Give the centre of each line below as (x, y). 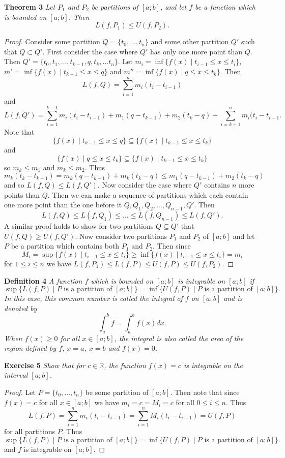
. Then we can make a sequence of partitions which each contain (148, 194)
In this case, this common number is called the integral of (93, 298)
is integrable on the (213, 365)
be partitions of (115, 7)
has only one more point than (196, 51)
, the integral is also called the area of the (179, 338)
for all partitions (30, 431)
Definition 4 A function (43, 280)
